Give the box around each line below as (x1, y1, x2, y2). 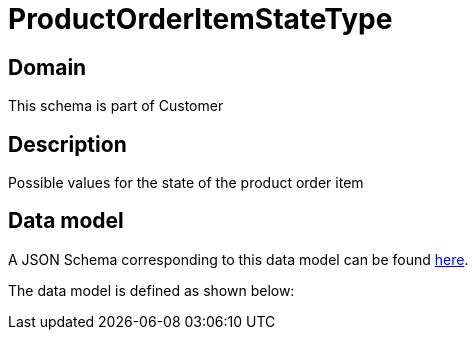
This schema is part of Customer (8, 97, 224, 115)
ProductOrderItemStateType (8, 2, 393, 36)
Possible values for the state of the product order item (8, 174, 364, 192)
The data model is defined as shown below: (8, 281, 295, 299)
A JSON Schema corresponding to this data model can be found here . (8, 250, 469, 268)
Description (8, 131, 127, 157)
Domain (8, 54, 87, 80)
